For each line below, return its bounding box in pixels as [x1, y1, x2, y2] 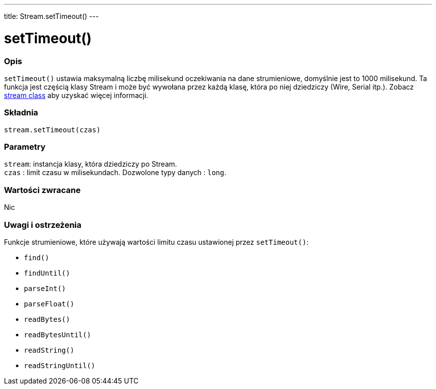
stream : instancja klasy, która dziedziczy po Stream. [4, 160, 177, 169]
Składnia [4, 107, 38, 118]
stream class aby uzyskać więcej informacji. [4, 91, 148, 99]
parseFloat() [24, 299, 75, 308]
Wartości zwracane [4, 185, 81, 195]
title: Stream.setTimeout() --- [4, 12, 99, 20]
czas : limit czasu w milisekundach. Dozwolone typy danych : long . [4, 168, 226, 177]
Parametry [4, 142, 46, 152]
